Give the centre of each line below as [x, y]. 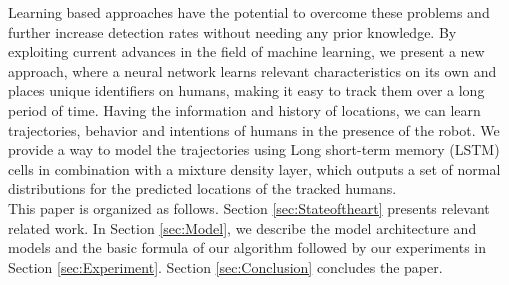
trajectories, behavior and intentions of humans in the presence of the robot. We [254, 129]
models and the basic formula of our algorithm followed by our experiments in [247, 247]
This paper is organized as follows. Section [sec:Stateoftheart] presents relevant [249, 207]
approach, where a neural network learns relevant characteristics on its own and [252, 70]
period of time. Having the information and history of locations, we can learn [244, 109]
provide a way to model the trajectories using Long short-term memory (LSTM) [254, 149]
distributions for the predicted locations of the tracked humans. [202, 188]
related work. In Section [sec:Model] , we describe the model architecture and [242, 227]
